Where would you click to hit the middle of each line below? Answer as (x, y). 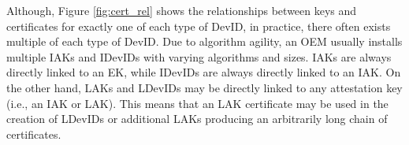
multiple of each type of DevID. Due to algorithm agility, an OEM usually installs (204, 41)
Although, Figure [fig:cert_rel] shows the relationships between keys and (182, 10)
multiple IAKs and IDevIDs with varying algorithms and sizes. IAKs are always (199, 56)
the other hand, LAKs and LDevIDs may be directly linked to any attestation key (204, 87)
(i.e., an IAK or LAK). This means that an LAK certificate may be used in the (197, 103)
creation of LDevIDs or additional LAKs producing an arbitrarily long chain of (197, 119)
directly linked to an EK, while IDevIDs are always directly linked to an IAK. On (204, 72)
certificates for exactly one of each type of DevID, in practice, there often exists (199, 26)
